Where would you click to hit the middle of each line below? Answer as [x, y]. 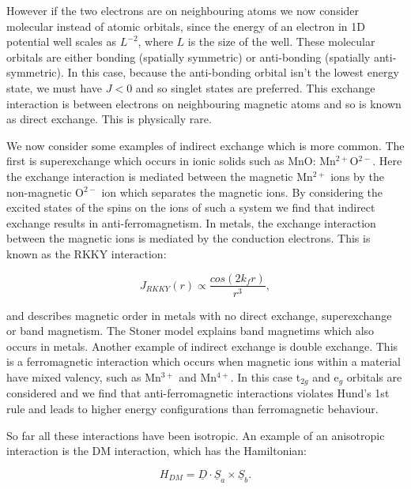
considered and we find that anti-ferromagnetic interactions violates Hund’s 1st [198, 393]
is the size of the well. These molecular [281, 41]
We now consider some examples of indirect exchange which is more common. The [205, 145]
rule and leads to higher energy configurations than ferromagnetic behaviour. [192, 408]
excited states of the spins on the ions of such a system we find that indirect [191, 207]
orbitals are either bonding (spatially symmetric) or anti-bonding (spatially [189, 56]
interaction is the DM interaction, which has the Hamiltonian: [157, 451]
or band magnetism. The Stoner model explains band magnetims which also [190, 331]
